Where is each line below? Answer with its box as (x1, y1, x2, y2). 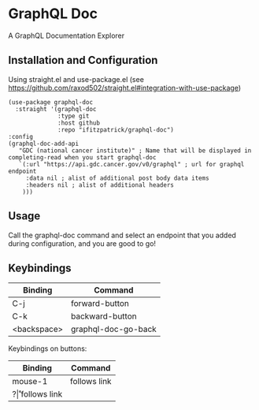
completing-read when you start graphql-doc (8, 153, 157, 162)
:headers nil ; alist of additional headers (25, 181, 175, 189)
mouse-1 (12, 376, 48, 387)
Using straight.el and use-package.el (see (8, 74, 144, 84)
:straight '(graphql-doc (15, 105, 97, 113)
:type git (57, 112, 90, 120)
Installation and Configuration (8, 54, 158, 67)
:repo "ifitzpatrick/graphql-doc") (57, 125, 175, 134)
